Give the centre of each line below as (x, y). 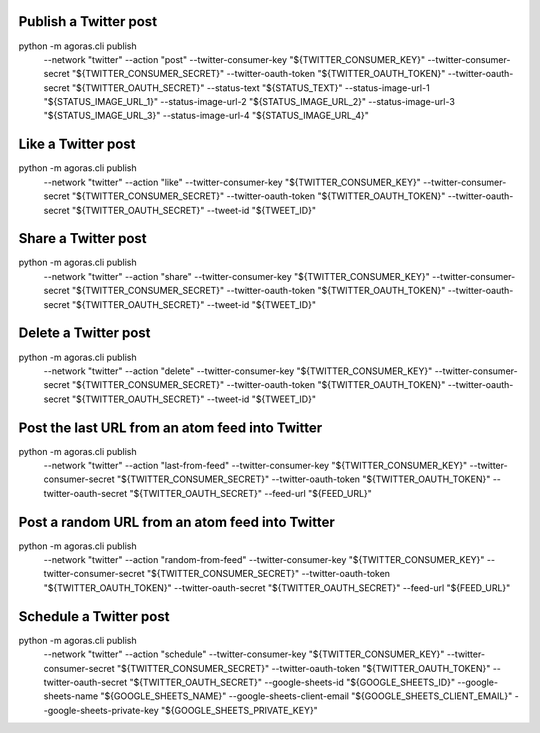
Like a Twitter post (77, 144)
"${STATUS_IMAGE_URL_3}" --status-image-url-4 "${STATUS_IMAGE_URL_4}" (206, 116)
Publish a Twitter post (88, 21)
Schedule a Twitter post (94, 616)
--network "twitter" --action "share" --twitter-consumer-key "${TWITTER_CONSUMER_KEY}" (236, 276)
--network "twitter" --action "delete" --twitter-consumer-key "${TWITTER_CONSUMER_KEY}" (238, 371)
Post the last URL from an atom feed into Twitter (170, 427)
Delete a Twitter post (84, 333)
